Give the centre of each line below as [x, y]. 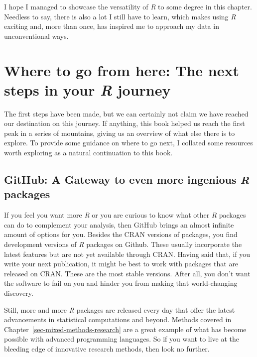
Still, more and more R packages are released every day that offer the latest [120, 309]
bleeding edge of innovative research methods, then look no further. [107, 348]
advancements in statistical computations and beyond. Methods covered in [118, 319]
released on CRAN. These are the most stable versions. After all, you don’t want [127, 273]
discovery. [19, 293]
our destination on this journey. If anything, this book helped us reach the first [125, 123]
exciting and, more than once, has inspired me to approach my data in [112, 26]
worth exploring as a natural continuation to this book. [88, 153]
